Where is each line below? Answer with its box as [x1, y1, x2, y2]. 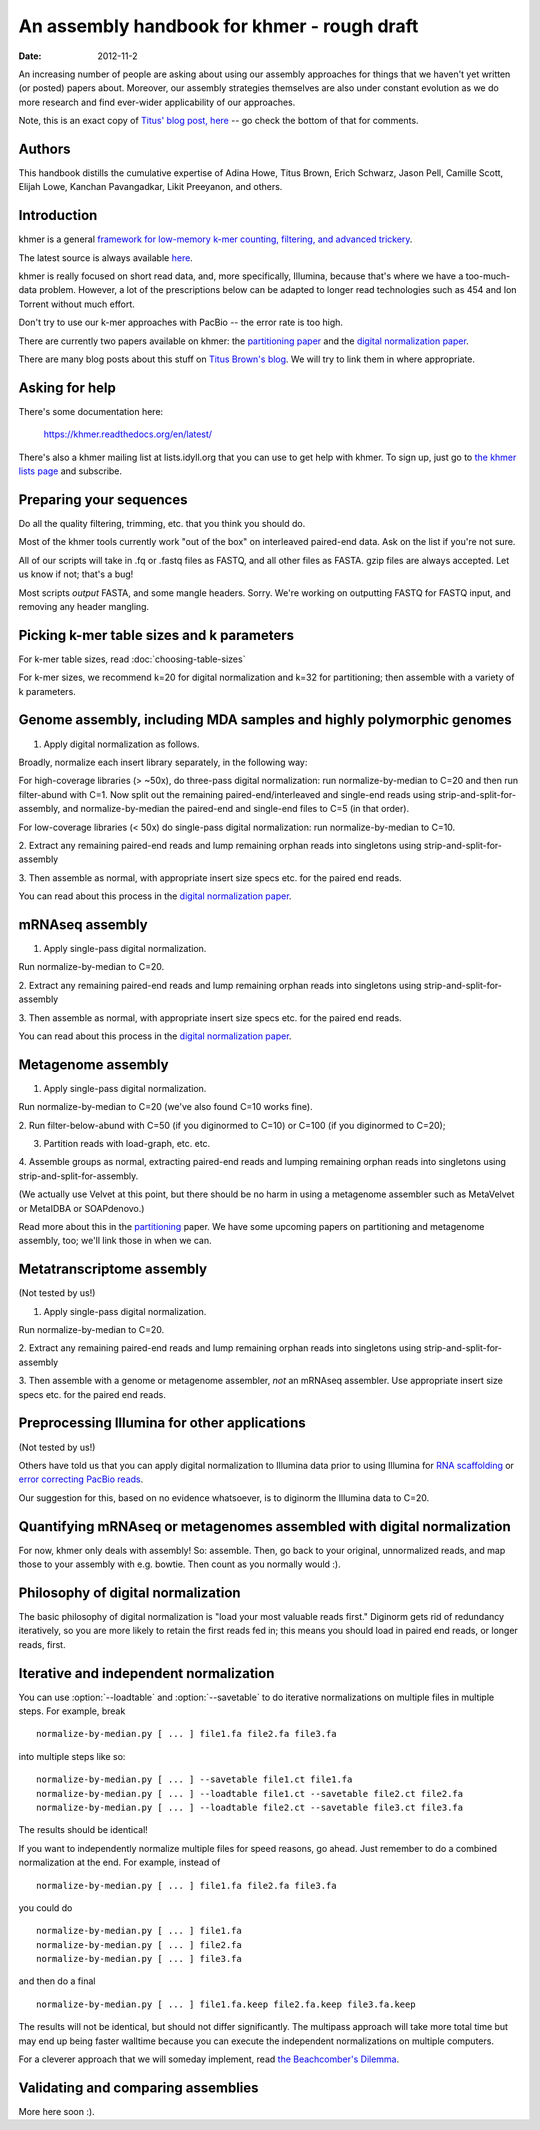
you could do [18, 1901, 73, 1914]
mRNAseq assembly [18, 916, 149, 933]
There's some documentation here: [18, 405, 164, 417]
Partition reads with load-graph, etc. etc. [43, 1138, 211, 1150]
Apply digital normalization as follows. [43, 738, 200, 750]
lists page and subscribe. [18, 465, 123, 477]
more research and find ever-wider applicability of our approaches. [18, 96, 296, 108]
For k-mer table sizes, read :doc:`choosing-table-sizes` [18, 653, 246, 665]
